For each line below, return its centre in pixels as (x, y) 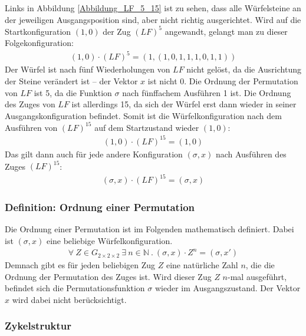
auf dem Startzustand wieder (147, 127)
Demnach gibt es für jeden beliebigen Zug (80, 265)
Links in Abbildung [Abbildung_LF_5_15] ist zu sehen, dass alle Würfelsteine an (153, 8)
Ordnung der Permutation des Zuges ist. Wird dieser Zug (108, 276)
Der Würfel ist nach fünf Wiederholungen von (88, 69)
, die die (260, 265)
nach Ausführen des (251, 154)
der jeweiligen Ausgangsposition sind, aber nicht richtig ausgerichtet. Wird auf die (153, 19)
